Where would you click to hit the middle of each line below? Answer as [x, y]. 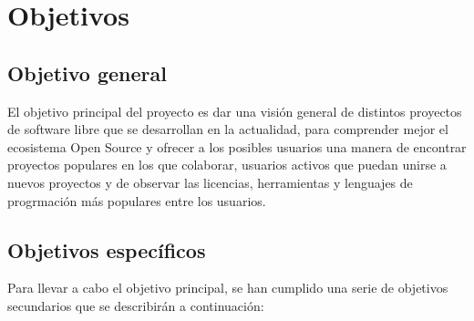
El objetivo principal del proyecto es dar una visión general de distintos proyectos [235, 111]
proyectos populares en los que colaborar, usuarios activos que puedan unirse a [227, 165]
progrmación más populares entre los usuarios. [137, 200]
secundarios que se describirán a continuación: [136, 305]
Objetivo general [87, 72]
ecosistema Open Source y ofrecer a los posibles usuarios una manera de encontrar [237, 146]
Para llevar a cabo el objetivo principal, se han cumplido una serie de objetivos [228, 288]
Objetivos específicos [107, 249]
